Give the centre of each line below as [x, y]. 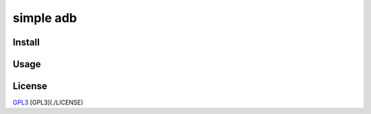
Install [26, 42]
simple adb [45, 18]
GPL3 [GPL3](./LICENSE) [48, 102]
